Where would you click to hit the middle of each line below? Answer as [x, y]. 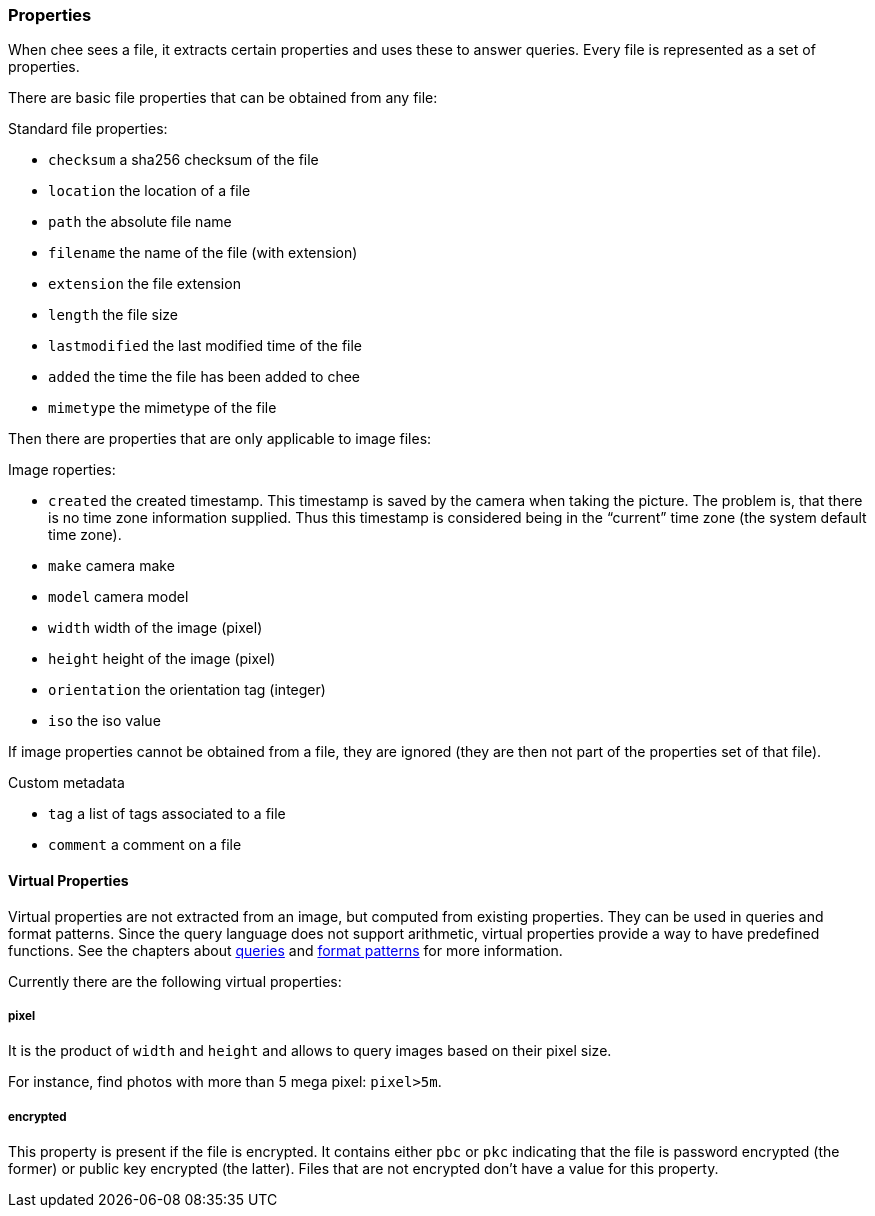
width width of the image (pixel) [155, 628]
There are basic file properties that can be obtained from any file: [223, 98]
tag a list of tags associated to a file [167, 814]
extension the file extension [144, 284]
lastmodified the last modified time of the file [205, 346]
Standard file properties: [88, 129]
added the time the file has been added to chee [204, 377]
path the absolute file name [140, 222]
